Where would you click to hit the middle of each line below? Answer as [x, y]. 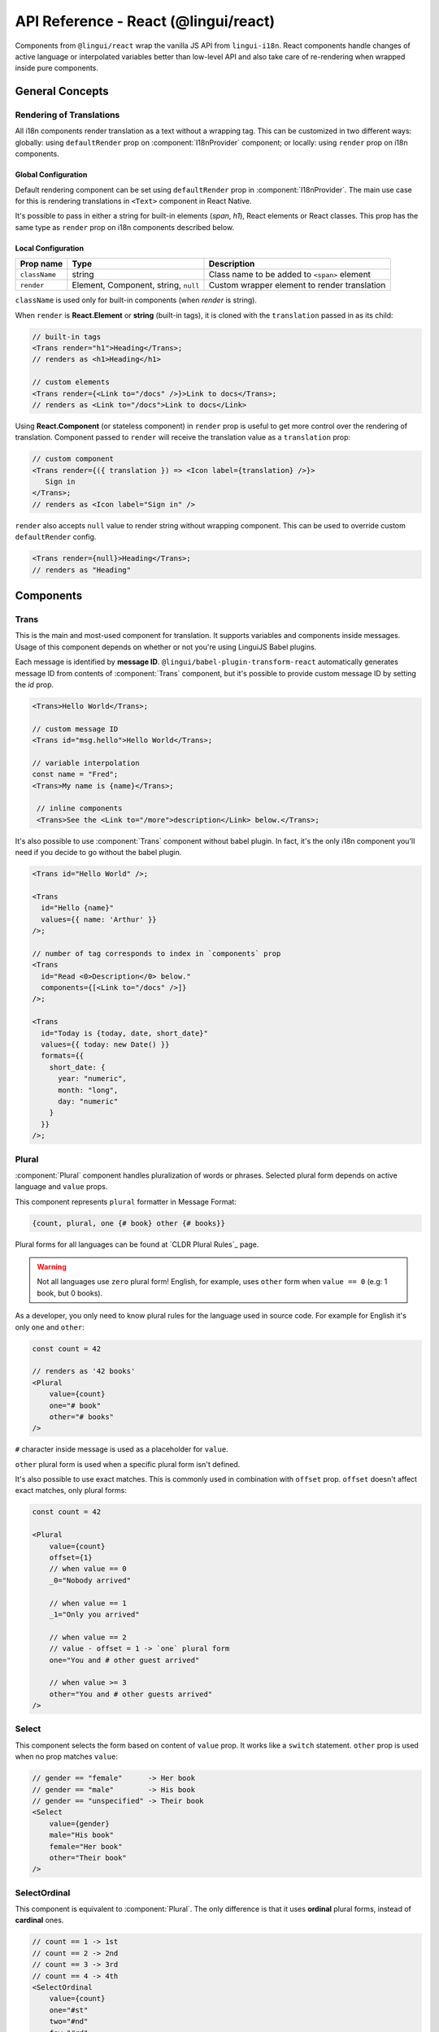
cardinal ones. [39, 1920]
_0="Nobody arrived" [90, 1580]
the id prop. [35, 684]
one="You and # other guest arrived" [124, 1660]
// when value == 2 [88, 1637]
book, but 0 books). [70, 1293]
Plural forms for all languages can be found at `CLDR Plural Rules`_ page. [137, 1244]
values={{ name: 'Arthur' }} [99, 919]
